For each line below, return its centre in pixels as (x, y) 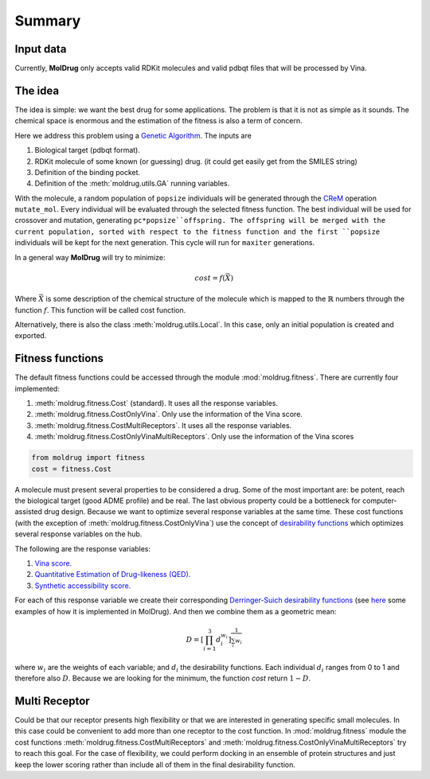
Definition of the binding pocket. (88, 172)
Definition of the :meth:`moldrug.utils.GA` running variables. (132, 184)
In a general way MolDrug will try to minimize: (90, 257)
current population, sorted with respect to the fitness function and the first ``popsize (197, 232)
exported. (31, 336)
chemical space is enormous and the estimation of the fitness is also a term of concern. (158, 121)
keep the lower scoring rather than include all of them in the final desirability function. (155, 765)
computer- (380, 501)
